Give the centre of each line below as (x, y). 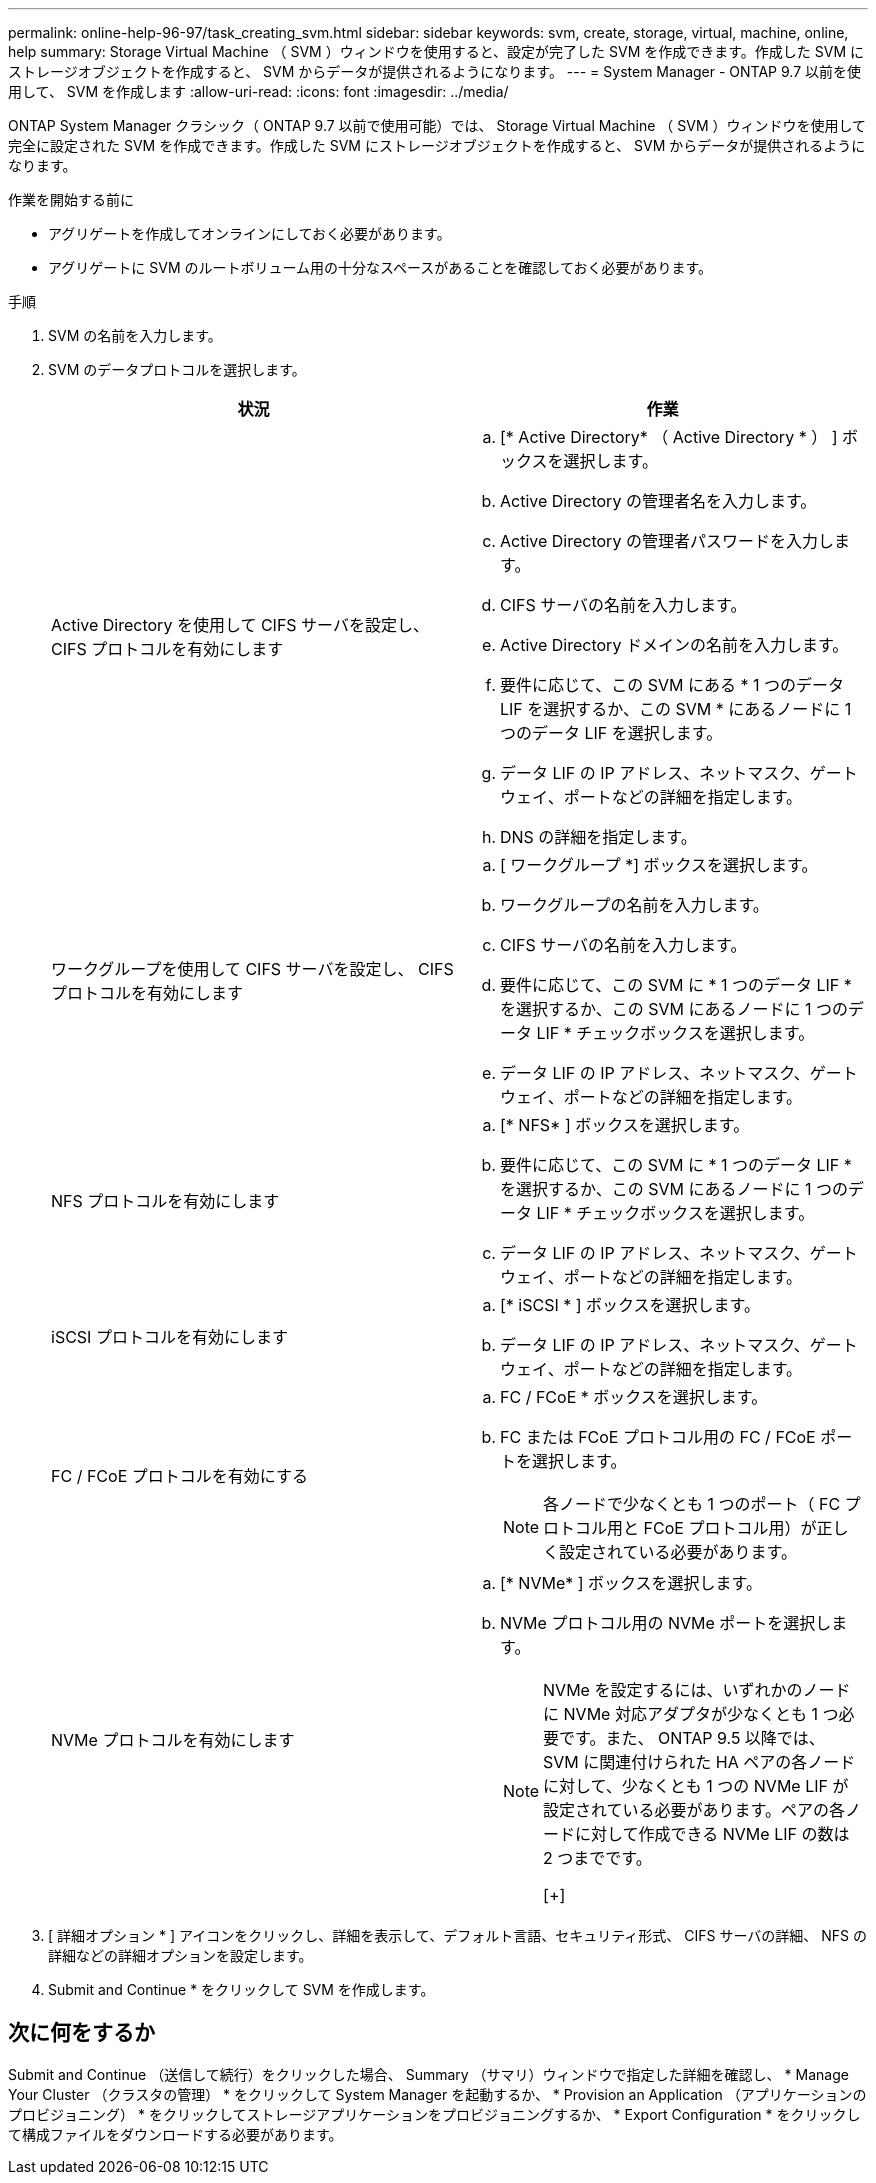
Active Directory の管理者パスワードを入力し (667, 541)
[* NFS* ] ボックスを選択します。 (625, 1125)
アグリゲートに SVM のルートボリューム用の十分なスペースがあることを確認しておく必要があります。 (380, 267)
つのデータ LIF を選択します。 (611, 733)
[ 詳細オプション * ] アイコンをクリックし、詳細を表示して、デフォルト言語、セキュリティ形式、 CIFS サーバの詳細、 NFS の (457, 1935)
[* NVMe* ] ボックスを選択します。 (631, 1583)
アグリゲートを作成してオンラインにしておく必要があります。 (249, 233)
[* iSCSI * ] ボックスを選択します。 (630, 1305)
